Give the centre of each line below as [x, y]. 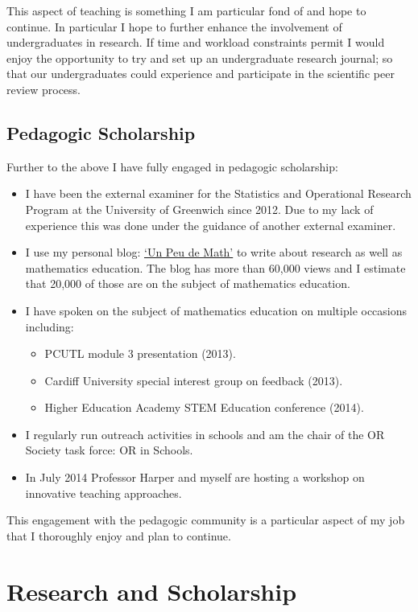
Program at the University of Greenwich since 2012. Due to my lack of [199, 209]
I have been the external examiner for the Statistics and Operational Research [218, 193]
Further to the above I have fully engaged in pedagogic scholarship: [172, 166]
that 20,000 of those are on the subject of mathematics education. [188, 283]
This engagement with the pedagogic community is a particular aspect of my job [206, 520]
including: [50, 326]
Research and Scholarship [152, 591]
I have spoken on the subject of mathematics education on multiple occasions [216, 310]
